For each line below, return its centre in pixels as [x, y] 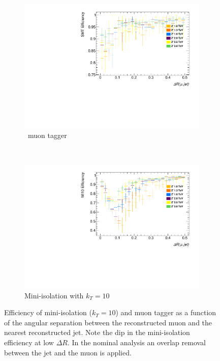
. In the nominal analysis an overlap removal [137, 342]
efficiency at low [29, 342]
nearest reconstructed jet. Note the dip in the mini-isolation [97, 332]
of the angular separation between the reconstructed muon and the [108, 322]
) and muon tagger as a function [166, 312]
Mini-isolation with [54, 295]
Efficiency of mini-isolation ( [48, 312]
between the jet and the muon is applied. [68, 352]
